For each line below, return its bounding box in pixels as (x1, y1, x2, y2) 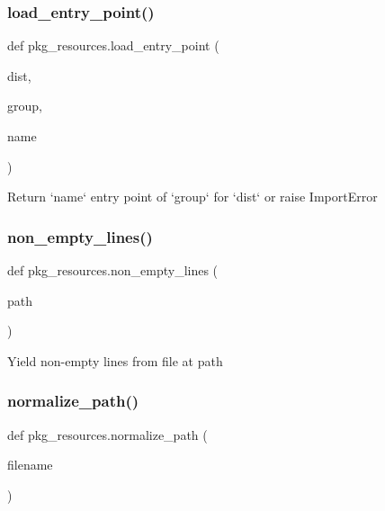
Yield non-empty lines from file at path (7, 351, 223, 370)
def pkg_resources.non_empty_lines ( (7, 261, 219, 279)
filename (7, 455, 53, 474)
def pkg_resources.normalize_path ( (7, 425, 208, 444)
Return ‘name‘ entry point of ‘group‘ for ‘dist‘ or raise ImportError (7, 187, 378, 206)
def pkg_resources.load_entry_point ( (7, 36, 219, 55)
